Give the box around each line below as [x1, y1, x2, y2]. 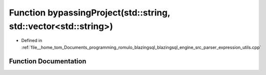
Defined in [21, 38, 43, 44]
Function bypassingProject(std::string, [9, 7, 171, 18]
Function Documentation [9, 57, 87, 65]
